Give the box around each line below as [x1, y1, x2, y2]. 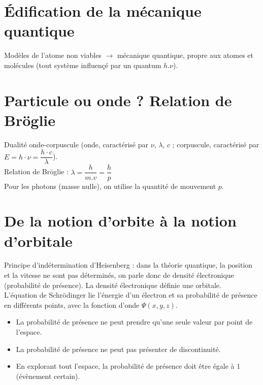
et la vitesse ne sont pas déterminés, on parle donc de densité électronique [4, 270, 234, 280]
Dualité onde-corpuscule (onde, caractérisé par [4, 139, 149, 149]
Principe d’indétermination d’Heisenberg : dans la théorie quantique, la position [4, 260, 253, 270]
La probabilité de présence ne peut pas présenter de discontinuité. [16, 343, 221, 354]
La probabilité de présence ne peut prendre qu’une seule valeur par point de [16, 316, 253, 327]
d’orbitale [4, 230, 73, 251]
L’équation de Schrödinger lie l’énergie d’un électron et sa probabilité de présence [4, 290, 257, 300]
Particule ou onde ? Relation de [4, 89, 232, 110]
